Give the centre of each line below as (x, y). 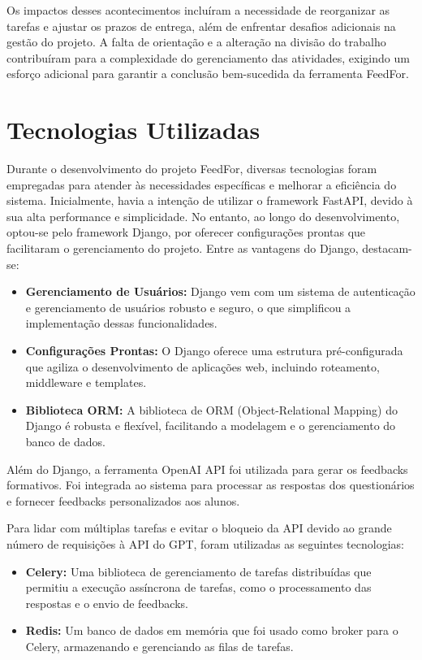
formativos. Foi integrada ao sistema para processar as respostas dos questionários (211, 485)
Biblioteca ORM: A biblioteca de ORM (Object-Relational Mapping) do (211, 409)
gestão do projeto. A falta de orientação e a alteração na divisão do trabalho (196, 42)
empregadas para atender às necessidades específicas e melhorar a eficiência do (202, 184)
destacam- (387, 248)
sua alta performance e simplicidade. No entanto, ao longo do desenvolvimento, (203, 216)
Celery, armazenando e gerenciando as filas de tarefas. (159, 646)
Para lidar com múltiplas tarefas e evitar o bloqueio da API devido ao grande (199, 528)
